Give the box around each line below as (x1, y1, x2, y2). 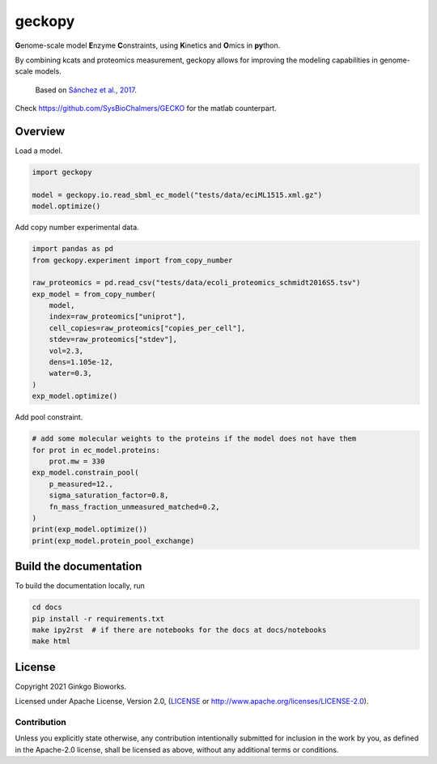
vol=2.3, (49, 346, 84, 356)
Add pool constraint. (15, 412, 83, 422)
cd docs (32, 603, 62, 612)
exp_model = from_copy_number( (32, 289, 157, 299)
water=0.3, (49, 369, 92, 378)
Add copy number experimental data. (15, 223, 139, 233)
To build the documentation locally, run (15, 581, 146, 591)
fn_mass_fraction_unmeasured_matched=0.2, (49, 502, 220, 511)
